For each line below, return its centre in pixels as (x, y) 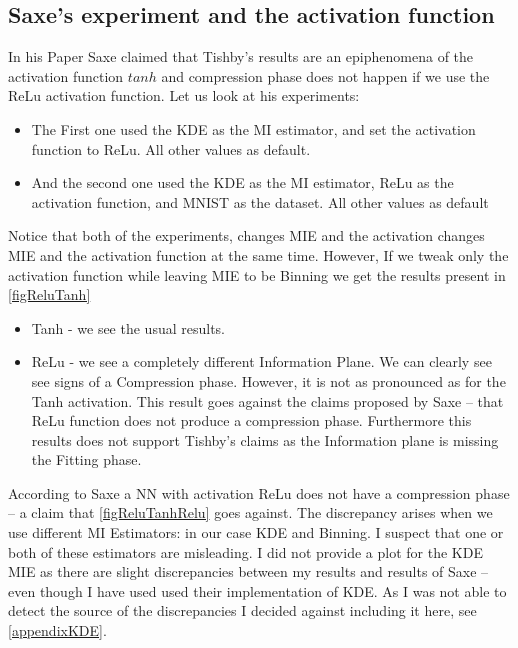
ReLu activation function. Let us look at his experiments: (184, 95)
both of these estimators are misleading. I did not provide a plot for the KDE (245, 551)
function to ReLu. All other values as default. (171, 148)
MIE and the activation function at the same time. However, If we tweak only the (258, 254)
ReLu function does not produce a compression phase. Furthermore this (251, 420)
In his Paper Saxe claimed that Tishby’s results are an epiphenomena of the (241, 56)
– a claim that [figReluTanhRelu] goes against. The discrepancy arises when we (250, 512)
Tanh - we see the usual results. (128, 327)
